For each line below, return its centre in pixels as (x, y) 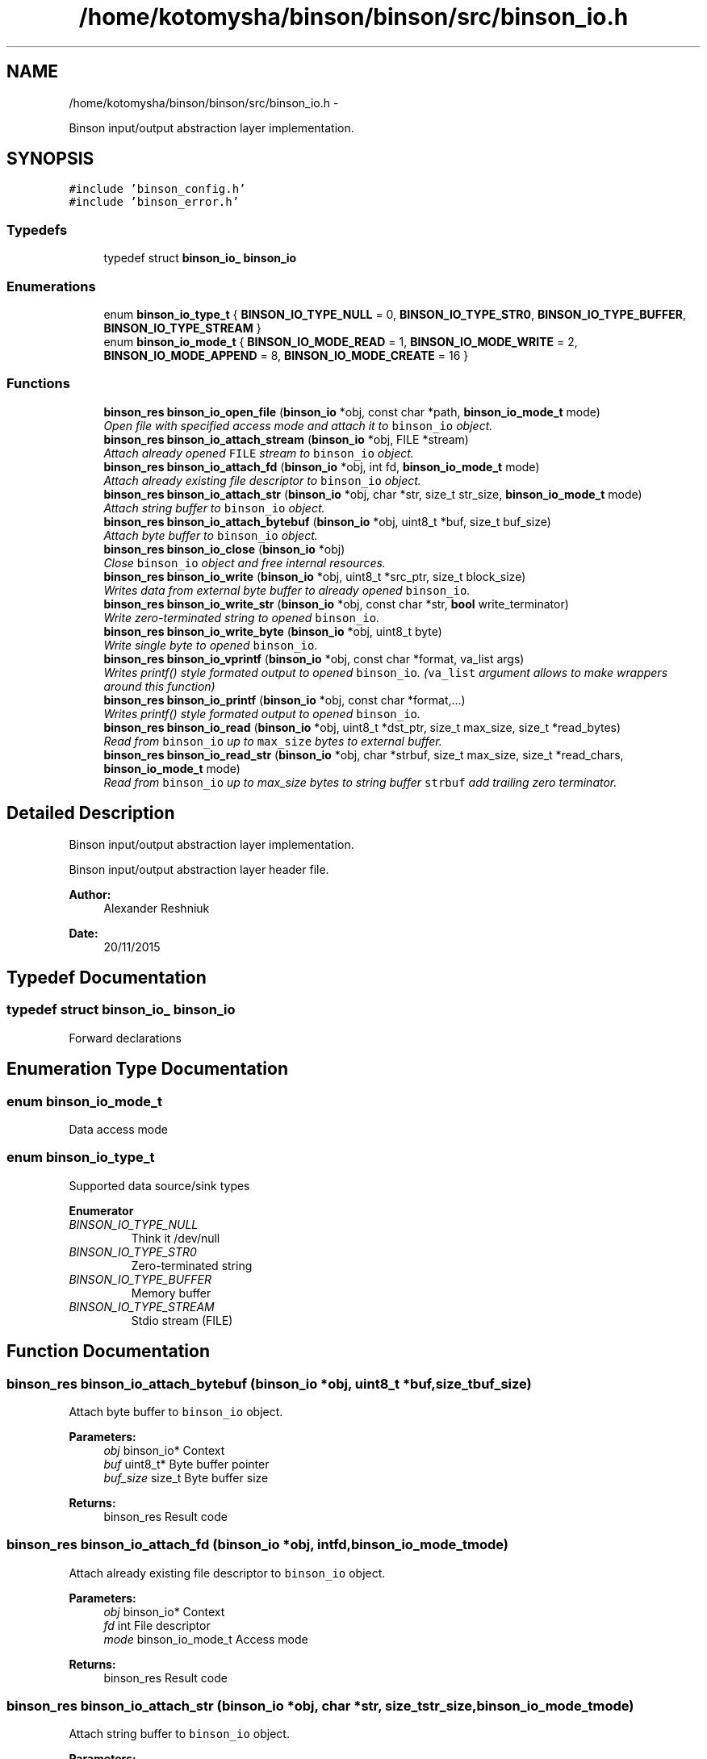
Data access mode (118, 1129)
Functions (38, 384)
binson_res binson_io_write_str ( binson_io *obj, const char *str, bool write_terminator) (336, 604)
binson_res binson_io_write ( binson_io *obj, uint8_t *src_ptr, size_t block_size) (315, 576)
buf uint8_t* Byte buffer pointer (186, 1464)
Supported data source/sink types (159, 1185)
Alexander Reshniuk (157, 908)
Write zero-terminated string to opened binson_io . (242, 617)
